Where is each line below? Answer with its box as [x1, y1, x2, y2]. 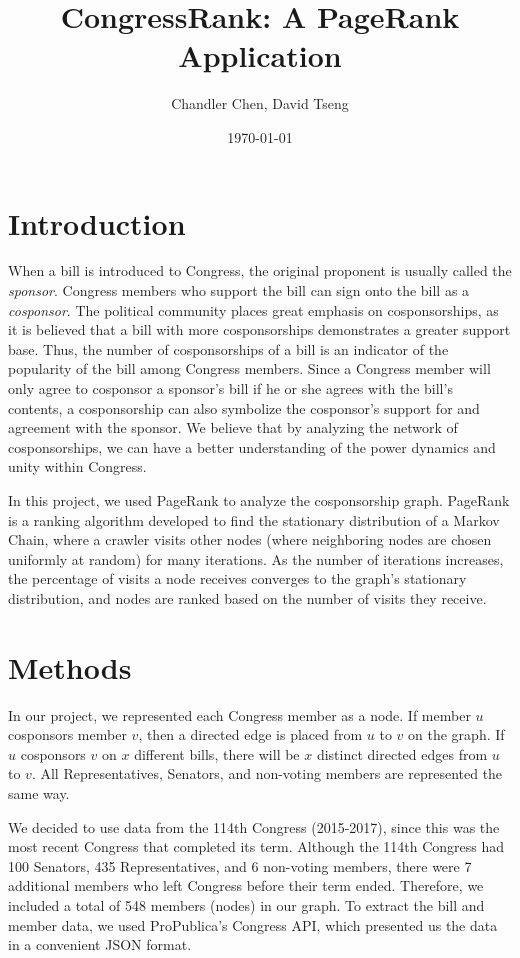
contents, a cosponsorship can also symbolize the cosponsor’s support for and [8, 397, 480, 418]
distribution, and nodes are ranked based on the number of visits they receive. [8, 587, 487, 608]
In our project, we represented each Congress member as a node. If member [8, 704, 471, 725]
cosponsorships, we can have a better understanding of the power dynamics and [8, 436, 496, 457]
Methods [8, 646, 132, 687]
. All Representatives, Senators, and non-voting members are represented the [31, 763, 503, 784]
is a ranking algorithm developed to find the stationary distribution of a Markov [8, 509, 500, 530]
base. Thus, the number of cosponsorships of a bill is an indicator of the [8, 338, 449, 359]
